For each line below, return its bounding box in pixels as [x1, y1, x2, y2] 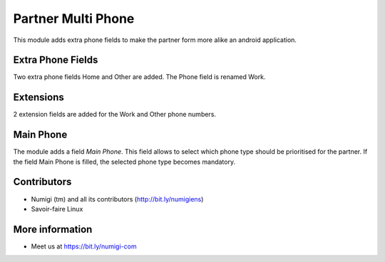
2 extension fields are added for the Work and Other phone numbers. [13, 110, 217, 119]
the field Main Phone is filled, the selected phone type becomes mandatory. [13, 157, 235, 166]
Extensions [13, 91, 64, 103]
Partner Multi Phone [13, 11, 135, 26]
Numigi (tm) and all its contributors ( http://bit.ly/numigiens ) [31, 194, 204, 203]
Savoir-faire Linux [31, 204, 83, 213]
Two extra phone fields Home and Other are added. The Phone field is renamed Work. [13, 73, 266, 81]
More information [13, 223, 93, 235]
